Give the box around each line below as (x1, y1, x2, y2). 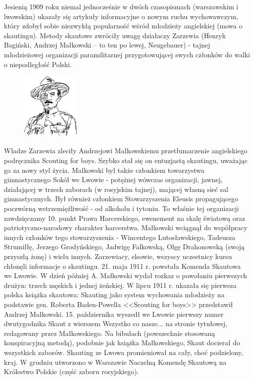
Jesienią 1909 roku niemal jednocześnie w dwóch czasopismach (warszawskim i (4, 1, 238, 11)
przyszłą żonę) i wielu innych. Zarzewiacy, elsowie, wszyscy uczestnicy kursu (4, 251, 232, 261)
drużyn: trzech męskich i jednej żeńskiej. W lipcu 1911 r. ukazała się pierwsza (4, 280, 237, 290)
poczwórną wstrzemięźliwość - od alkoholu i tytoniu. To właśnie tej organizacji (4, 203, 239, 214)
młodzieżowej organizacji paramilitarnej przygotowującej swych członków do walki (4, 49, 250, 59)
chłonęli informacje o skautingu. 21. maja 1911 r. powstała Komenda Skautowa (4, 261, 241, 271)
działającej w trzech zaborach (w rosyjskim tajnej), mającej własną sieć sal (4, 184, 229, 194)
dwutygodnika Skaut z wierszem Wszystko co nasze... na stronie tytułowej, (4, 318, 228, 329)
